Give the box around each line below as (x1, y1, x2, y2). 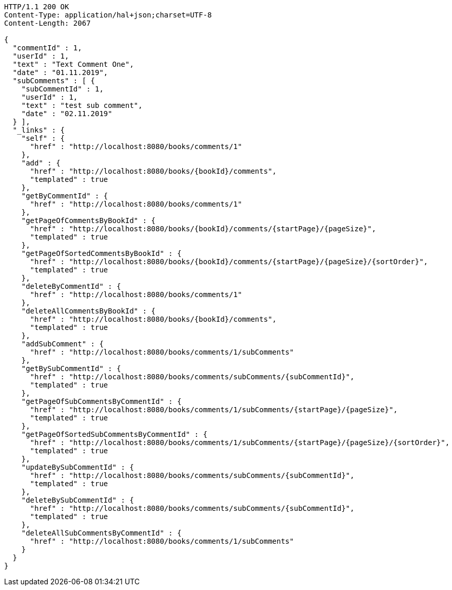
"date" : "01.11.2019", (12, 68, 108, 77)
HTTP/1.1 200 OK (4, 3, 69, 11)
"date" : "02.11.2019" (21, 109, 112, 118)
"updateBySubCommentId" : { (21, 463, 134, 471)
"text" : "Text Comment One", (12, 60, 134, 68)
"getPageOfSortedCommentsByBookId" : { (21, 249, 182, 257)
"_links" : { (12, 126, 65, 134)
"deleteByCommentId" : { (21, 282, 121, 290)
